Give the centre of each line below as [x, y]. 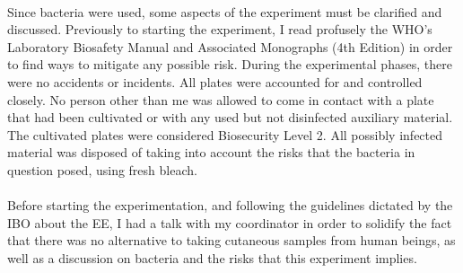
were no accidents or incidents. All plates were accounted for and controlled [215, 81]
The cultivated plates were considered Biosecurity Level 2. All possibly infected [225, 134]
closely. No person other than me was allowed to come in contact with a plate [221, 99]
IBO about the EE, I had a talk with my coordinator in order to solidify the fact [230, 222]
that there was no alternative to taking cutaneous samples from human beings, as [231, 240]
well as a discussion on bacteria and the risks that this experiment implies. [212, 257]
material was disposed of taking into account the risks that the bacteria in [211, 152]
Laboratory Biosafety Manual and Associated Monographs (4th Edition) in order [230, 46]
